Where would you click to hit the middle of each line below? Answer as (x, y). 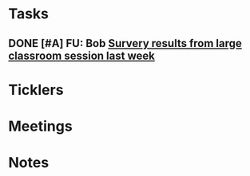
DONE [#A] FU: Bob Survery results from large (125, 43)
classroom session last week (82, 55)
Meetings (41, 126)
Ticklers (36, 90)
